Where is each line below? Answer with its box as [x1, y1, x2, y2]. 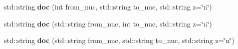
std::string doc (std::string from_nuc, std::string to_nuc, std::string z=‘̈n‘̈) [4, 35, 234, 45]
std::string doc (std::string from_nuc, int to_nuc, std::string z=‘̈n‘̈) [4, 18, 212, 28]
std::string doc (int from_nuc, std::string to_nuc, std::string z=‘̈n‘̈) [4, 1, 212, 11]
